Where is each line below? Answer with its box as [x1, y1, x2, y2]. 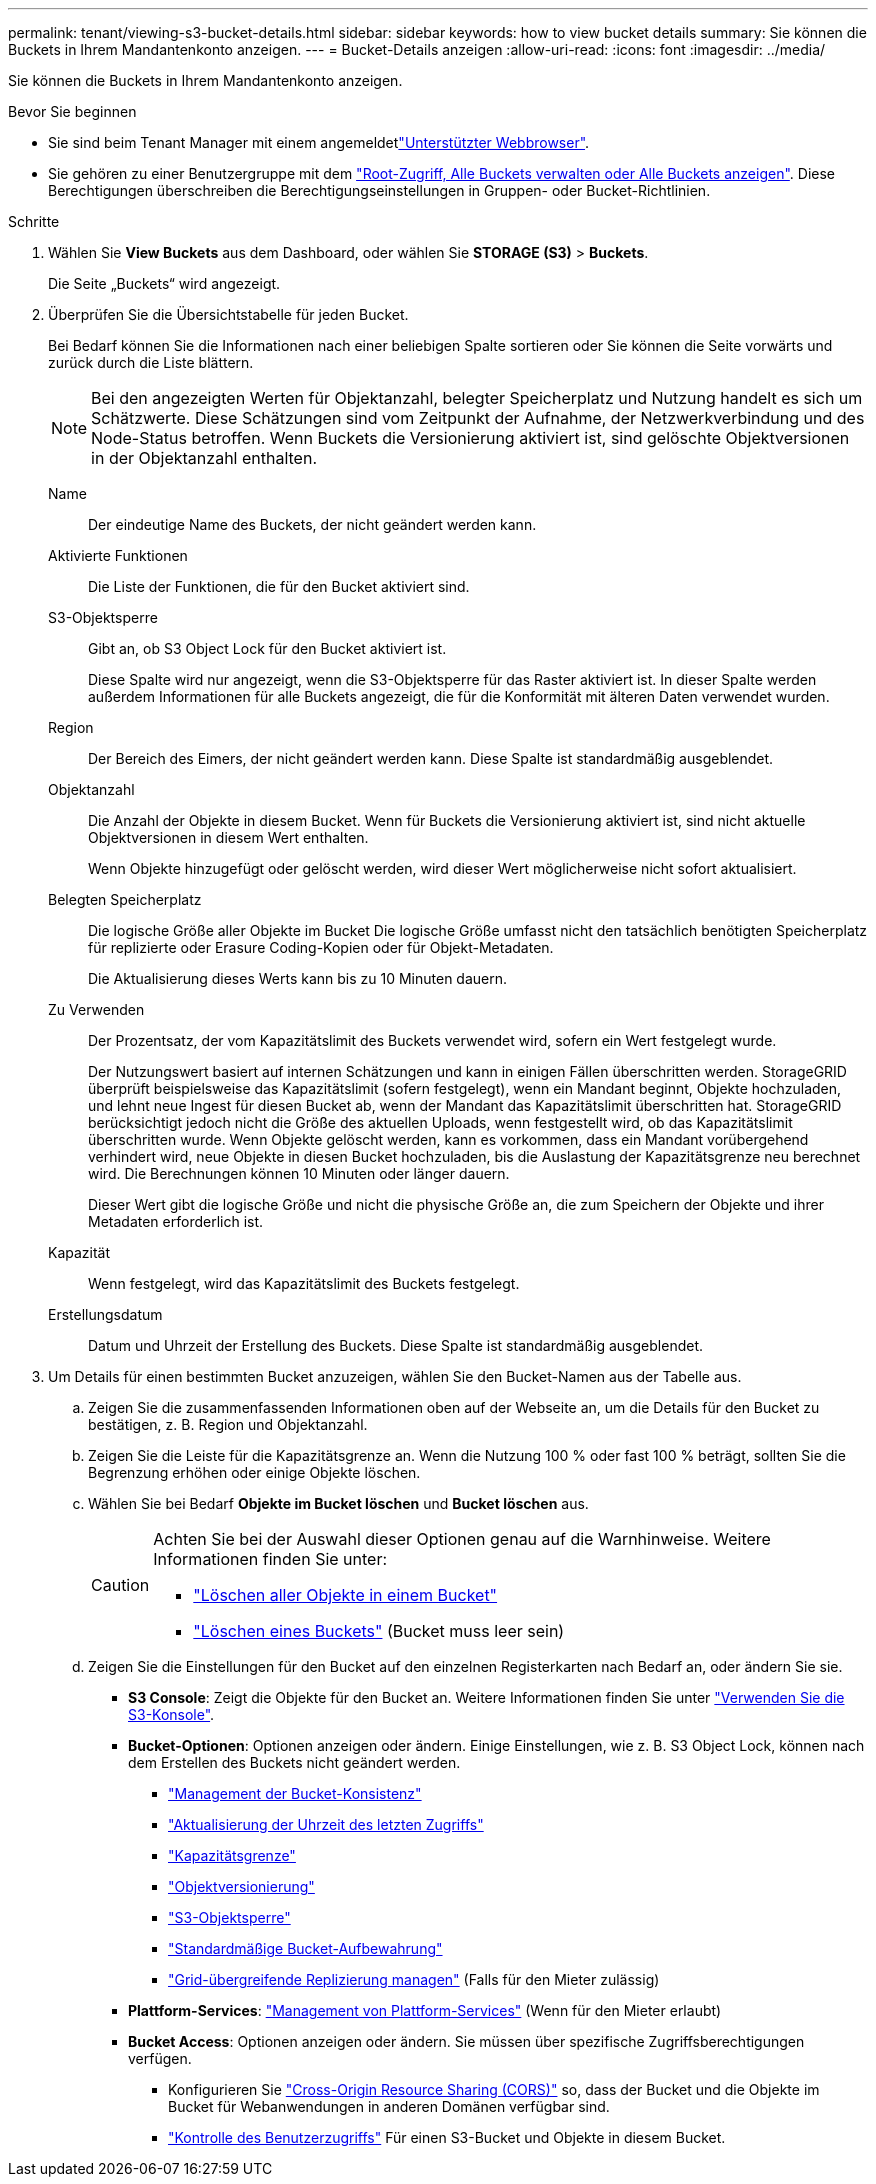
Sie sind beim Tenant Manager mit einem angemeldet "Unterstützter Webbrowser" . [48, 134, 590, 151]
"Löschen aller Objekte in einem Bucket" [193, 1585, 498, 1605]
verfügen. [128, 2050, 192, 2067]
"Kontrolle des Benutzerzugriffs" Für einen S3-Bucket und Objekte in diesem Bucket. [168, 2129, 726, 2146]
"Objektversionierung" [168, 1878, 315, 1895]
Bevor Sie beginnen [8, 103, 137, 120]
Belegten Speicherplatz [48, 891, 202, 908]
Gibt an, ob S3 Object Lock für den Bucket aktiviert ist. [88, 640, 447, 657]
